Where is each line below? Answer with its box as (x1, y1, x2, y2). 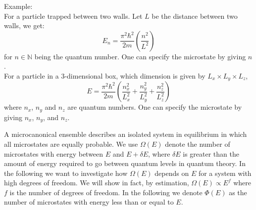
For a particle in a (4, 70, 59, 81)
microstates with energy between (4, 148, 103, 159)
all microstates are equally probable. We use (4, 138, 138, 149)
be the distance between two (152, 10, 238, 21)
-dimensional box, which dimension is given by (64, 70, 205, 81)
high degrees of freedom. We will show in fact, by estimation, (4, 177, 189, 188)
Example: (4, 1, 33, 11)
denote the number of (165, 138, 230, 149)
